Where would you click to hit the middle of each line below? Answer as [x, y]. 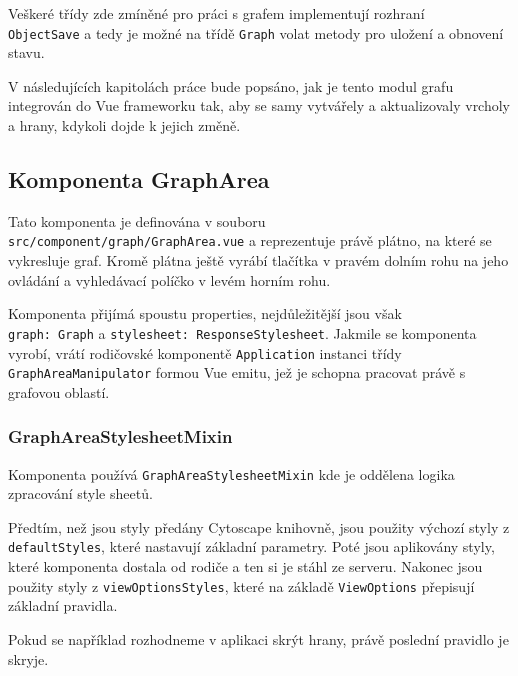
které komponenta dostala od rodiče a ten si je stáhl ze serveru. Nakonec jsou [245, 566]
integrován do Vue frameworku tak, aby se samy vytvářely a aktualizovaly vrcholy [259, 105]
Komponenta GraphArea [139, 179]
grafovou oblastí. [59, 391]
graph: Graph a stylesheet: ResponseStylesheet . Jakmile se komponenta [242, 332]
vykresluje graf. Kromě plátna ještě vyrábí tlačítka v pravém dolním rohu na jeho [258, 260]
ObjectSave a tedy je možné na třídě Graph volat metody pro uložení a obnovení [256, 32]
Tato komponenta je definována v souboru [137, 220]
